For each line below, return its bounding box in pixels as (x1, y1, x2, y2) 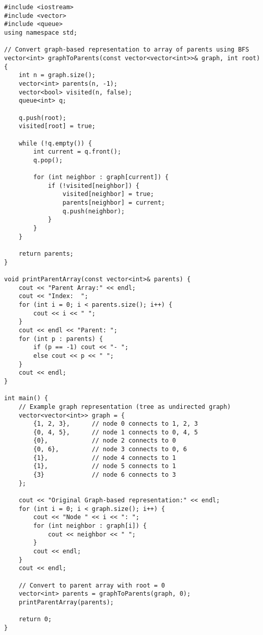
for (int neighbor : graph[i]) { (33, 522, 147, 530)
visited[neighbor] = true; (62, 190, 154, 198)
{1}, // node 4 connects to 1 (33, 454, 176, 461)
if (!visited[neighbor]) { (47, 182, 139, 189)
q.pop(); (33, 156, 63, 164)
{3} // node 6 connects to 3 (33, 471, 176, 479)
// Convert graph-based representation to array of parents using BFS (4, 46, 249, 54)
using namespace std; (4, 29, 78, 36)
